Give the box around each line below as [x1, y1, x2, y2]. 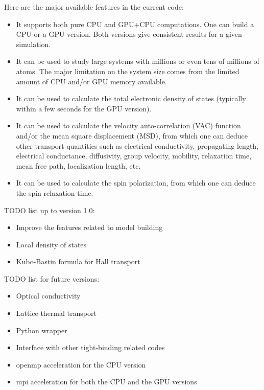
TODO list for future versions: [4, 273, 100, 284]
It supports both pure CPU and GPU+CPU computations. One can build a [16, 18, 254, 29]
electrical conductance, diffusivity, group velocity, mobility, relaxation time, [16, 150, 252, 161]
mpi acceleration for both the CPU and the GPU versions [16, 376, 197, 387]
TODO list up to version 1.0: [4, 204, 95, 215]
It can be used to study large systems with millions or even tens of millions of [16, 56, 259, 66]
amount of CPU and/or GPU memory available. [16, 76, 167, 86]
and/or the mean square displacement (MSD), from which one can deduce [16, 130, 248, 141]
